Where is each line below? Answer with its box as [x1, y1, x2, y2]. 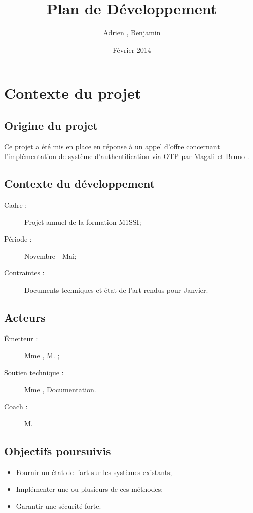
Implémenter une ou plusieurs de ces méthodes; [16, 484, 163, 494]
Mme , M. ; [24, 350, 60, 361]
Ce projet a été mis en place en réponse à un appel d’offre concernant [4, 141, 220, 151]
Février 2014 [113, 44, 151, 55]
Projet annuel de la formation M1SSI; [24, 216, 141, 227]
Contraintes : [4, 267, 45, 278]
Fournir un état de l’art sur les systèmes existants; [16, 466, 172, 477]
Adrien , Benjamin [103, 27, 161, 38]
